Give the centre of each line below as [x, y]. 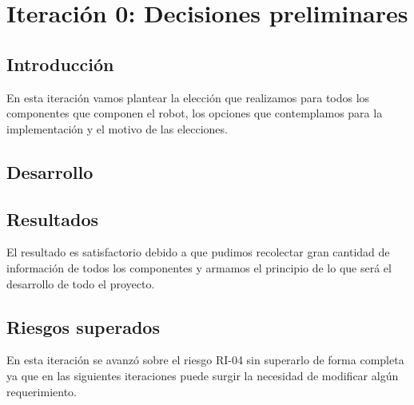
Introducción [60, 64]
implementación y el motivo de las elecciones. [117, 128]
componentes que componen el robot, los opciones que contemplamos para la [195, 113]
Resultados [52, 218]
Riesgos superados [83, 326]
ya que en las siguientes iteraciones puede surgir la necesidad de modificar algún [203, 375]
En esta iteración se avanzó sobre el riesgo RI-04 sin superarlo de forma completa [205, 360]
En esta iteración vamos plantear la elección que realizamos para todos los [188, 97]
